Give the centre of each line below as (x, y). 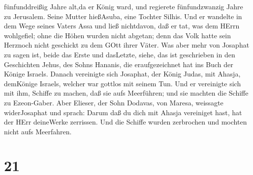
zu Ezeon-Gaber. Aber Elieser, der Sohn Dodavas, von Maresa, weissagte (114, 102)
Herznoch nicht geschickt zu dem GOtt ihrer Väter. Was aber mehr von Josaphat (127, 45)
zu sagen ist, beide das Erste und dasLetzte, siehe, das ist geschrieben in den (120, 54)
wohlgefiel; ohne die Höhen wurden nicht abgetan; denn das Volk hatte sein (118, 35)
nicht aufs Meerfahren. (38, 131)
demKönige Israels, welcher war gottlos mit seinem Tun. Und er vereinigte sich (123, 83)
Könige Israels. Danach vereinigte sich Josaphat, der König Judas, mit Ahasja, (122, 74)
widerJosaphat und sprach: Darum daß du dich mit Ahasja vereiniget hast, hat (123, 112)
